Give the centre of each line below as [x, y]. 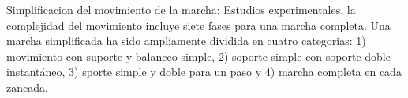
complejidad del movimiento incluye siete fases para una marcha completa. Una [198, 25]
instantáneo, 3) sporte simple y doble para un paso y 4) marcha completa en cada [204, 72]
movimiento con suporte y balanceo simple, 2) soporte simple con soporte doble [198, 56]
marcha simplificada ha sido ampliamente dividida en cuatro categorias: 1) [186, 41]
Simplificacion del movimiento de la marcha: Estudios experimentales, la [181, 9]
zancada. [27, 87]
